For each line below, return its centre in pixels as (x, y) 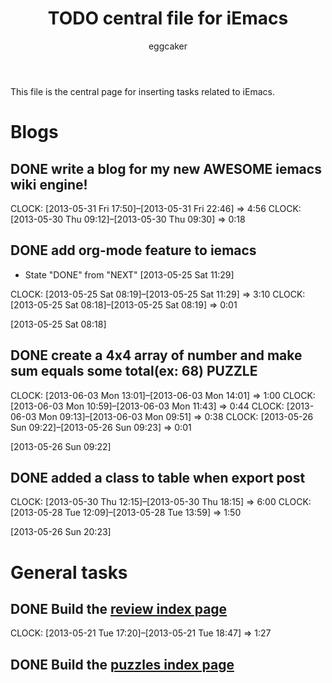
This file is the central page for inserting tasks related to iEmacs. (142, 91)
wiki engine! (49, 184)
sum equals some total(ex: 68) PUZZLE (134, 371)
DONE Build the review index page (119, 608)
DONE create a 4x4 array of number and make (156, 355)
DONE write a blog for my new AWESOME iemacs (166, 168)
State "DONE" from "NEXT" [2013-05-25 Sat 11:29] (129, 274)
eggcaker (168, 46)
